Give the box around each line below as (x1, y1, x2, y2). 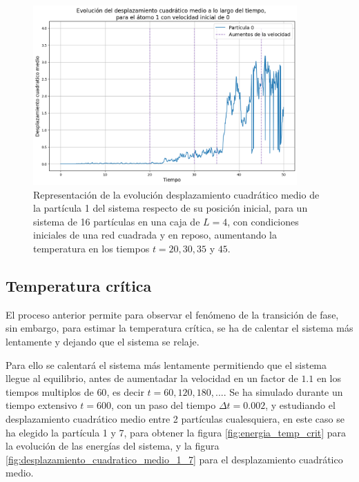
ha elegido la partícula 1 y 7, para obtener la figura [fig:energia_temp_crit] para (6, 425, 347, 439)
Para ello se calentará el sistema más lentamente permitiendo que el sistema (6, 357, 327, 372)
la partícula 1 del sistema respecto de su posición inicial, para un (33, 201, 308, 215)
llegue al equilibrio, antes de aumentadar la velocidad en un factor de (6, 371, 298, 385)
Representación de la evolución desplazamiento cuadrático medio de (33, 187, 320, 201)
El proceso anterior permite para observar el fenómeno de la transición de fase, (6, 307, 339, 321)
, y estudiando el (265, 398, 336, 412)
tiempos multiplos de (6, 384, 94, 399)
